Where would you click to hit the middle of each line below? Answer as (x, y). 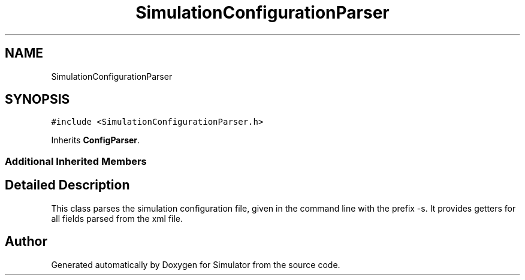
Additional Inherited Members (76, 161)
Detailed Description (67, 185)
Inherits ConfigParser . (96, 140)
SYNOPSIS (37, 100)
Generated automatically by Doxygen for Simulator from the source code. (196, 264)
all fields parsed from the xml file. (117, 218)
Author (26, 242)
